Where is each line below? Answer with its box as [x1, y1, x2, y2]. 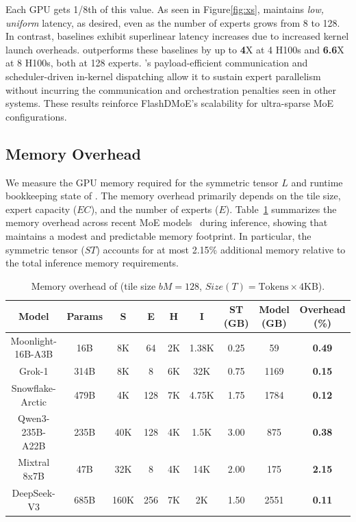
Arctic [21, 394, 47, 408]
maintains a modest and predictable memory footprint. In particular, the [5, 228, 311, 243]
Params [66, 309, 103, 323]
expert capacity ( [5, 201, 77, 216]
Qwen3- [18, 411, 50, 425]
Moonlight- [10, 333, 57, 347]
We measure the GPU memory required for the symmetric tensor [5, 175, 279, 189]
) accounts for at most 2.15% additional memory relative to [96, 242, 346, 256]
